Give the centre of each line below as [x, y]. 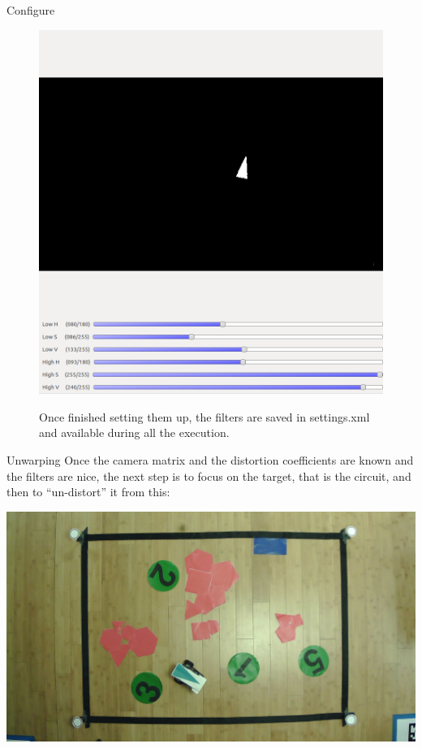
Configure [31, 10]
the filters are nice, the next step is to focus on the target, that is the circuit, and [209, 476]
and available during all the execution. [134, 432]
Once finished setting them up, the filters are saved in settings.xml [205, 416]
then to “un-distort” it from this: [88, 492]
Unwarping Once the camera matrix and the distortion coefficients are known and [210, 460]
